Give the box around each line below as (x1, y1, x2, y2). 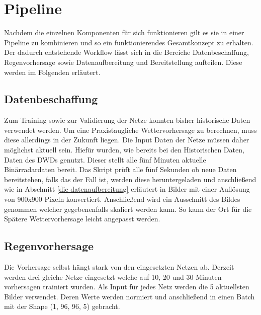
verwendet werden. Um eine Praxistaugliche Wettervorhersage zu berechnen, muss (4, 124, 257, 135)
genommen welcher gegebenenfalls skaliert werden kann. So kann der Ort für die (4, 203, 252, 214)
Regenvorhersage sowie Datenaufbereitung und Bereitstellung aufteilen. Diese (4, 56, 242, 67)
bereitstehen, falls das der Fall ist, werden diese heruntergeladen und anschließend (4, 174, 256, 184)
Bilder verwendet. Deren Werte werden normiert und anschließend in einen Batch (4, 291, 255, 301)
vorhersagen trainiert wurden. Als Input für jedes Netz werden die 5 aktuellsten (4, 281, 249, 292)
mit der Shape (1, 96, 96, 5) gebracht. (4, 301, 120, 311)
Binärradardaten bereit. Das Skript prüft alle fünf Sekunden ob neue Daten (4, 164, 237, 175)
